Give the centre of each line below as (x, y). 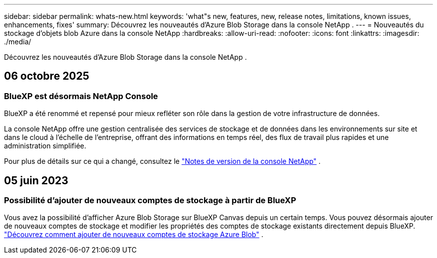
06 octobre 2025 (47, 76)
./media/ (18, 42)
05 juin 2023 (36, 180)
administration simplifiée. (45, 146)
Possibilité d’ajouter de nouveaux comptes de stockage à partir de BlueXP (150, 200)
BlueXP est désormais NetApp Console (81, 96)
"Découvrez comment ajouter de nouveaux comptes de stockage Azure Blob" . (134, 235)
